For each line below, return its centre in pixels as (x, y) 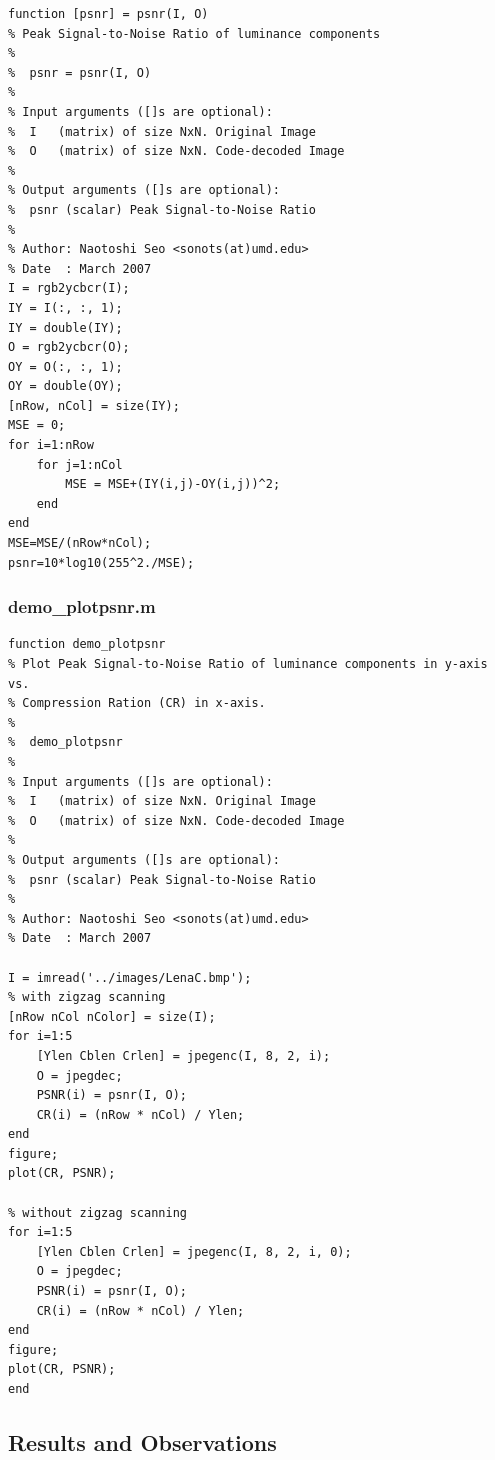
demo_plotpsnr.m (82, 606)
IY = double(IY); (65, 327)
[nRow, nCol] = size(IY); (94, 405)
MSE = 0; (37, 425)
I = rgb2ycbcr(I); (69, 288)
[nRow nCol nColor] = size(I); (112, 1016)
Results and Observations (142, 1441)
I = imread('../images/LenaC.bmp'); (130, 977)
